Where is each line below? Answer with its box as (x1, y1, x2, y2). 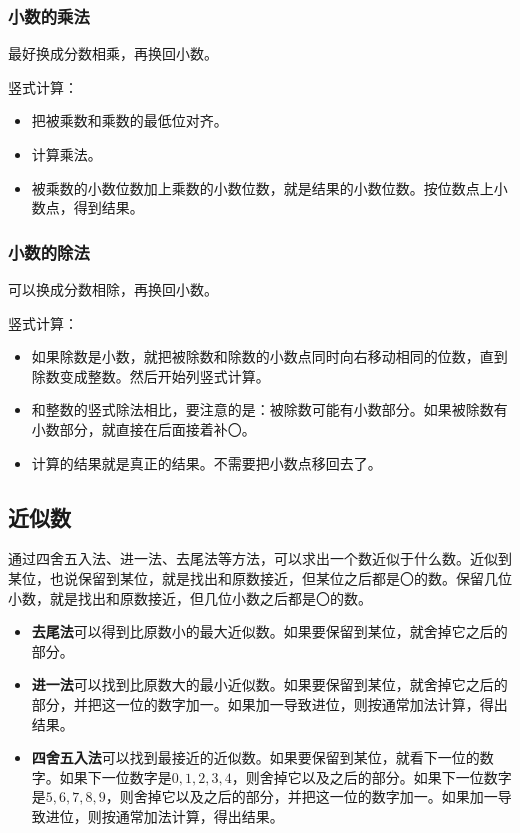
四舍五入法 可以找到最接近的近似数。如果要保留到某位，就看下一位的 (31, 747, 480, 768)
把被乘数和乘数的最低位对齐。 (31, 110, 228, 131)
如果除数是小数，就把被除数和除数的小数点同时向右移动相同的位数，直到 (31, 346, 508, 367)
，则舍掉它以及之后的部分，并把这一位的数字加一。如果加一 (105, 786, 498, 807)
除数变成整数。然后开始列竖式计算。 (31, 365, 270, 386)
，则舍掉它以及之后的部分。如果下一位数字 (231, 766, 512, 787)
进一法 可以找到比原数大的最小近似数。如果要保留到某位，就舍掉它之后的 (31, 674, 508, 695)
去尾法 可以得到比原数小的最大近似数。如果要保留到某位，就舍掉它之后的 (31, 621, 508, 642)
